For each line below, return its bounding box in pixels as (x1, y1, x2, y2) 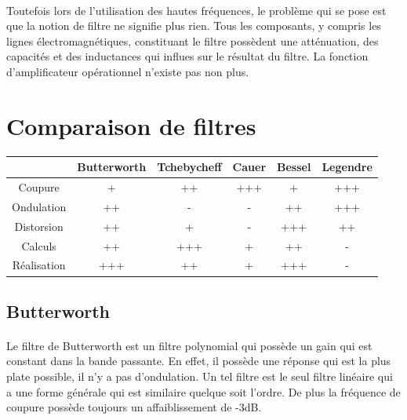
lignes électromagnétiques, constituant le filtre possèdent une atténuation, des (6, 32, 379, 49)
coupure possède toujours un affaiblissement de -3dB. (6, 399, 262, 415)
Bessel (277, 159, 311, 175)
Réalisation (12, 257, 66, 273)
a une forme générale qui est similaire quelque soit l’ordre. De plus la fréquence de (6, 383, 401, 400)
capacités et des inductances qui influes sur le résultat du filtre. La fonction (6, 48, 369, 64)
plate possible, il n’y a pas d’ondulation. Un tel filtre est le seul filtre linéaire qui (6, 368, 393, 385)
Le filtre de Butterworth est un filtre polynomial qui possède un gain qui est (6, 337, 372, 353)
